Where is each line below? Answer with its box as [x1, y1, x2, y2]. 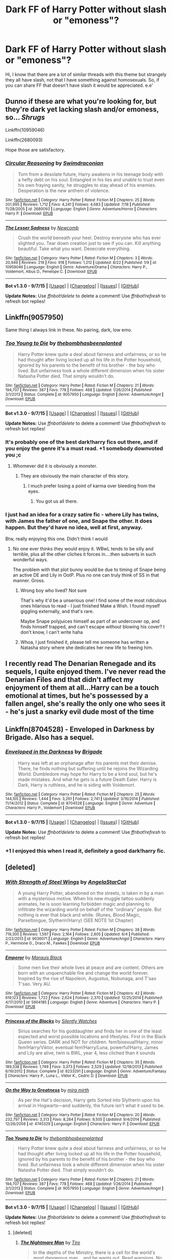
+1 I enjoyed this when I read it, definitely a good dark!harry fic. [5, 847, 165, 854]
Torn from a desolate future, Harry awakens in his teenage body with [17, 171, 163, 178]
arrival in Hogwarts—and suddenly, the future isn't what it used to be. [17, 1102, 165, 1109]
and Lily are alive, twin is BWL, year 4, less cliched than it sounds [17, 1050, 156, 1056]
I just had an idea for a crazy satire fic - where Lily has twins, [5, 511, 159, 518]
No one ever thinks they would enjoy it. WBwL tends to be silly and [12, 545, 154, 551]
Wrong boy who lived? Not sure [20, 587, 87, 594]
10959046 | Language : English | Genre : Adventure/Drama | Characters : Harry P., [5, 264, 147, 270]
